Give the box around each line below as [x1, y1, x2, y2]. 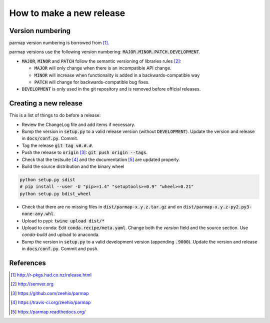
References [9, 258, 46, 267]
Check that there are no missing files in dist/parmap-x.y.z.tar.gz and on [21, 203, 182, 209]
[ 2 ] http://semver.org [10, 281, 54, 287]
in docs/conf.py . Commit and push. [21, 245, 98, 252]
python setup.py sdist [19, 177, 75, 182]
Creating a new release [9, 99, 82, 107]
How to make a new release [9, 7, 125, 18]
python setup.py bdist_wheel [19, 190, 91, 196]
